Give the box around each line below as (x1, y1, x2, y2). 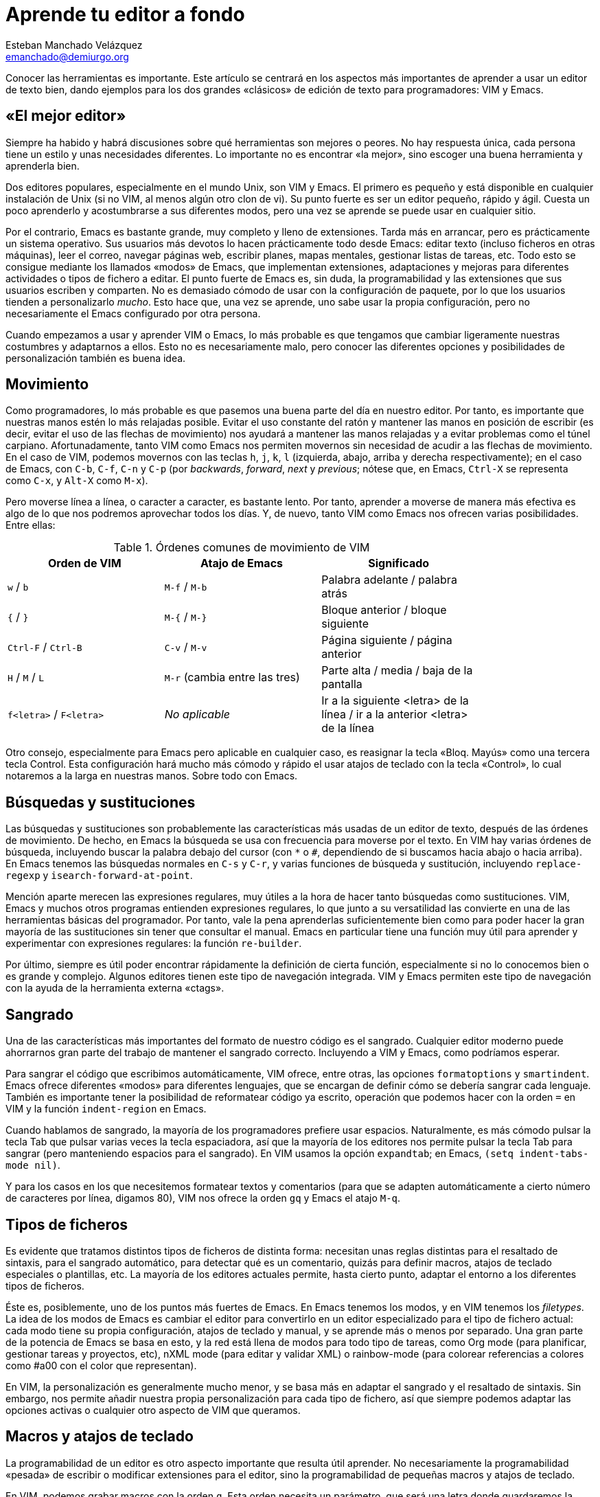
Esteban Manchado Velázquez (5, 38, 143, 51)
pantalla (321, 677, 362, 692)
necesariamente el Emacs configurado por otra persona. (5, 307, 261, 319)
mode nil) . (5, 1159, 60, 1172)
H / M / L (8, 670, 45, 685)
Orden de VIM (48, 556, 122, 571)
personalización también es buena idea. (5, 352, 186, 364)
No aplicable (164, 707, 231, 722)
